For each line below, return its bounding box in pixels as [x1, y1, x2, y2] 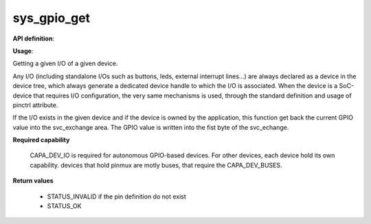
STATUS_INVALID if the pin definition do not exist [47, 192, 187, 201]
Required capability [12, 136, 70, 144]
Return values [12, 177, 54, 185]
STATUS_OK [47, 202, 82, 210]
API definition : [12, 34, 55, 43]
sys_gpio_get [12, 10, 91, 25]
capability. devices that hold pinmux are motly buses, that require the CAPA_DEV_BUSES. [30, 161, 282, 169]
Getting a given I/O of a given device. [12, 59, 118, 68]
